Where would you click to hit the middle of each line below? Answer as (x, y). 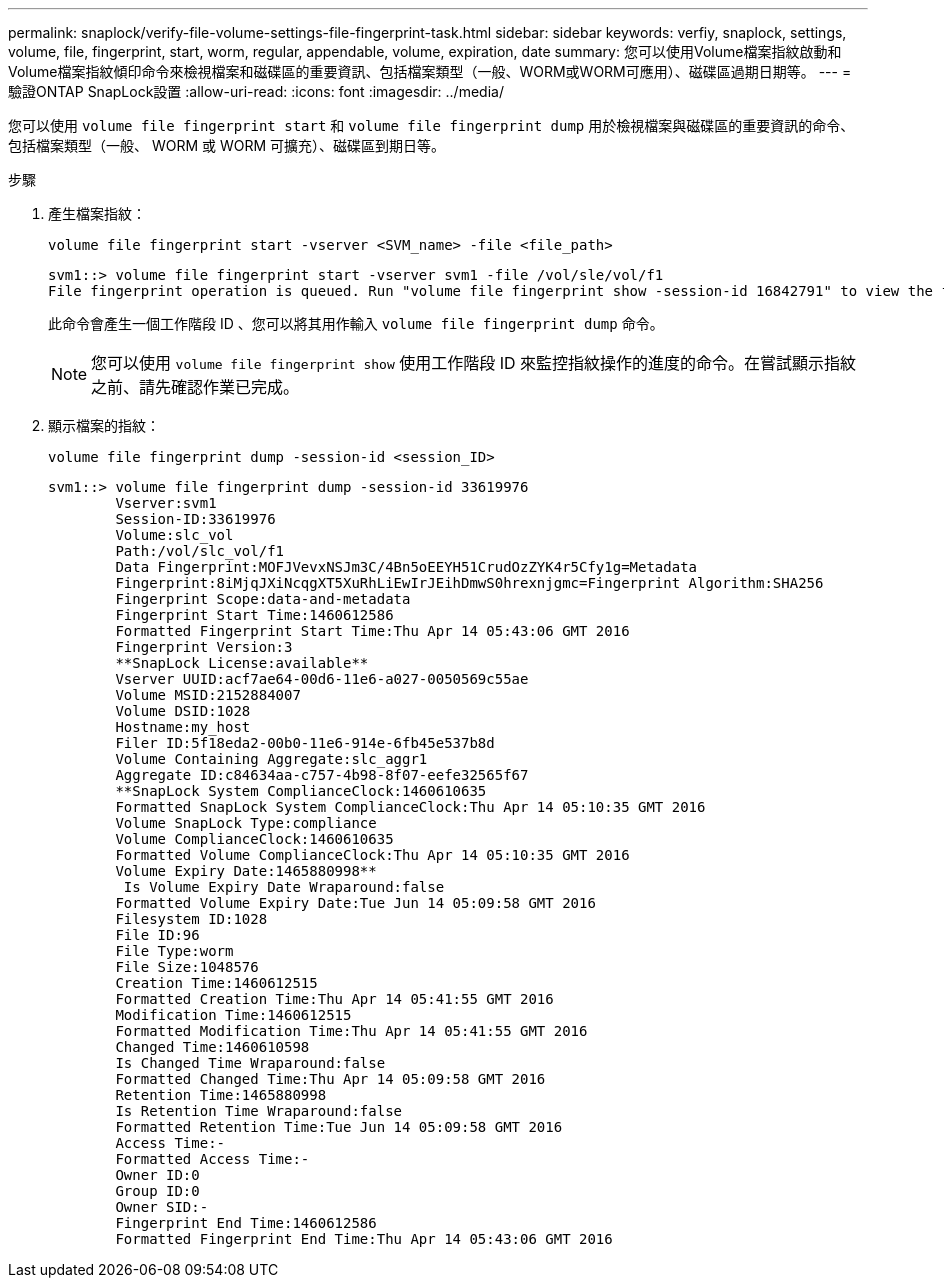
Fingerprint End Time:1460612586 (246, 1223)
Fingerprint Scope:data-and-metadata (263, 599)
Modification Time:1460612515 (233, 1015)
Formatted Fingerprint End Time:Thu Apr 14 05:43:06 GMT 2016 (364, 1239)
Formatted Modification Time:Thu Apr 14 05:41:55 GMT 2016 (351, 1031)
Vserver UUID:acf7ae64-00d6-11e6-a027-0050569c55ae (322, 679)
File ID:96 (157, 935)
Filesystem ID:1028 (191, 919)
